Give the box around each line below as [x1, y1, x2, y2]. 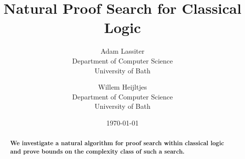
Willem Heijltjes [98, 82, 147, 92]
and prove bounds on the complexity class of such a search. [10, 147, 185, 156]
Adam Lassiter [100, 46, 145, 56]
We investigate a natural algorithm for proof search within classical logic [10, 139, 224, 148]
